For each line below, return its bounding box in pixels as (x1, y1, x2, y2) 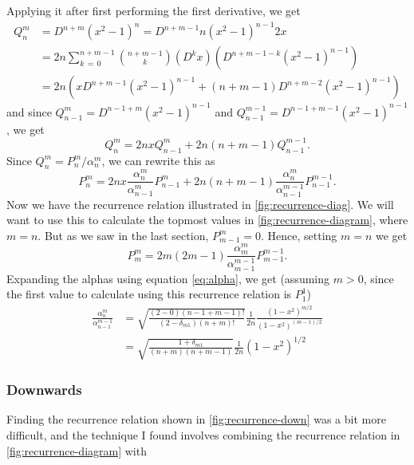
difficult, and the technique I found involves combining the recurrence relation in (6, 426, 400, 443)
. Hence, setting (260, 227, 337, 243)
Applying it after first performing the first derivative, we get (6, 2, 301, 18)
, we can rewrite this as (101, 152, 215, 168)
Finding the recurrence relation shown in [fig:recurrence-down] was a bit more (6, 411, 386, 428)
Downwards (6, 380, 82, 400)
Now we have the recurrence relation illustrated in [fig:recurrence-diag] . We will (6, 195, 394, 212)
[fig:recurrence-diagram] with (6, 442, 147, 459)
